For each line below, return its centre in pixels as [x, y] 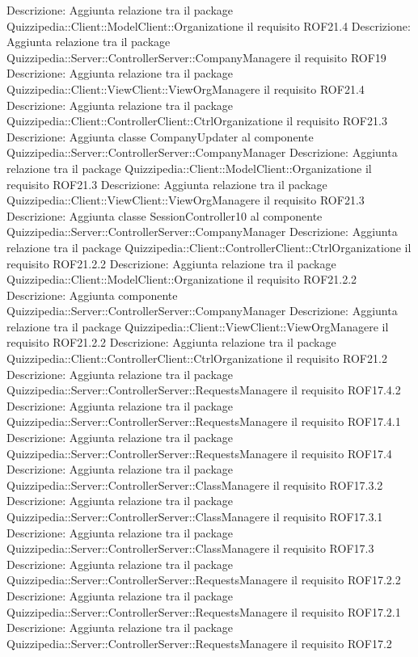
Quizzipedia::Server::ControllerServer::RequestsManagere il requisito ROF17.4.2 [204, 390]
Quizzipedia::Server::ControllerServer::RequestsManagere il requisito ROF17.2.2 [204, 580]
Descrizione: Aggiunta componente [92, 295]
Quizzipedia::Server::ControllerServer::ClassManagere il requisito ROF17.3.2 [195, 484]
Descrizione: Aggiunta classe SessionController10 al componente [165, 215]
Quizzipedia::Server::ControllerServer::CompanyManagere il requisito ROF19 [196, 57]
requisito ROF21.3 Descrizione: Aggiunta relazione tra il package [167, 184]
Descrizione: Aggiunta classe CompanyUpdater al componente [160, 136]
